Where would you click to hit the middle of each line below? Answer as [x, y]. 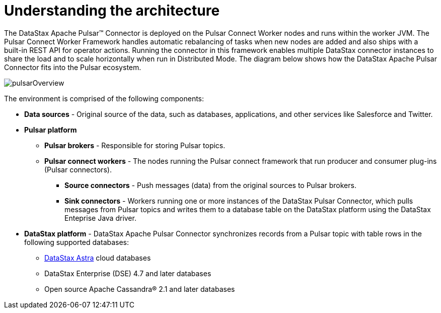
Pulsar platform [51, 130]
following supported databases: [77, 242]
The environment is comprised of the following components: [104, 98]
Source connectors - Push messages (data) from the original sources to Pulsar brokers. [210, 185]
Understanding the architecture [112, 11]
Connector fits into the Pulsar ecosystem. [73, 67]
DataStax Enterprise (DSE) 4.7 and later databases [128, 273]
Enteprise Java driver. [100, 218]
